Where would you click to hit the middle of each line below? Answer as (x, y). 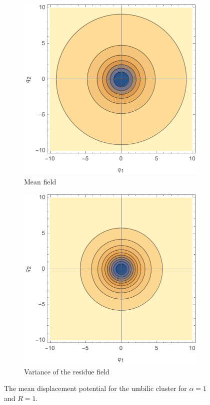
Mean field (40, 182)
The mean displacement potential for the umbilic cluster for (95, 388)
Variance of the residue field (67, 371)
